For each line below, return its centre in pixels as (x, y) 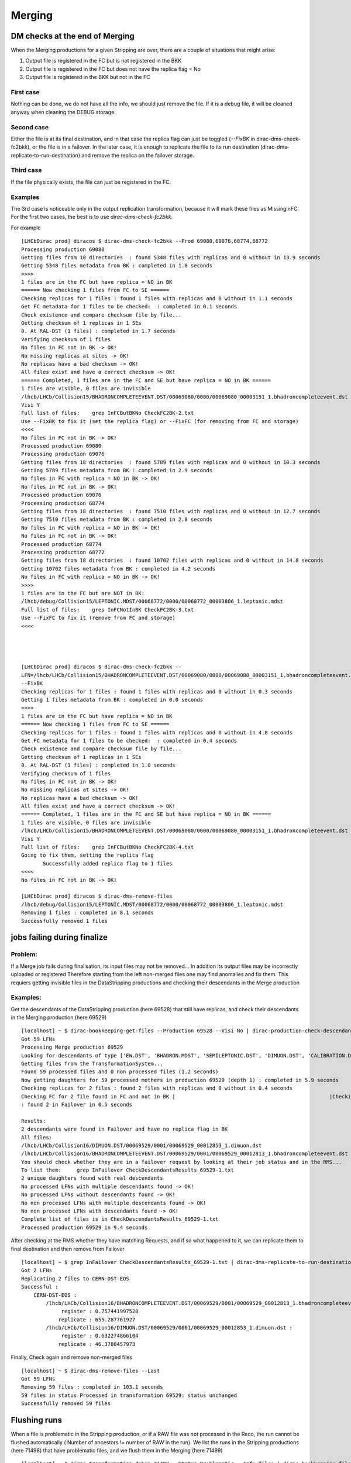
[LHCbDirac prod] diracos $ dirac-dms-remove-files (97, 896)
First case (25, 92)
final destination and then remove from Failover (68, 1249)
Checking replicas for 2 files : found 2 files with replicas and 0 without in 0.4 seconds (157, 1088)
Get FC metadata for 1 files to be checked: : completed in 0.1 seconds (129, 307)
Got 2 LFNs (37, 1270)
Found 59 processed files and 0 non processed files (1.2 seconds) (120, 1072)
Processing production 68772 (63, 552)
